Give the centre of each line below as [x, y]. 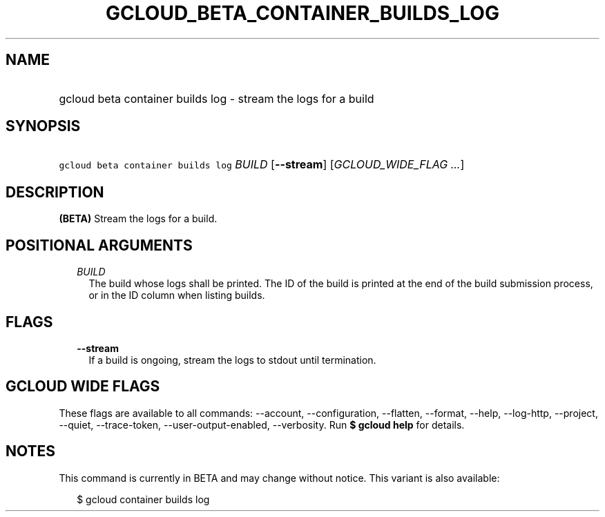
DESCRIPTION [55, 192]
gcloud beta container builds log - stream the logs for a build [217, 98]
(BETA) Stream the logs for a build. [138, 219]
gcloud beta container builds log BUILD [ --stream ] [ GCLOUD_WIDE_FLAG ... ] [262, 165]
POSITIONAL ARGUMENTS [99, 245]
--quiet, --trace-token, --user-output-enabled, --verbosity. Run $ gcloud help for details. [262, 425]
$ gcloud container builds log [143, 499]
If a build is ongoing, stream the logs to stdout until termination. [232, 360]
